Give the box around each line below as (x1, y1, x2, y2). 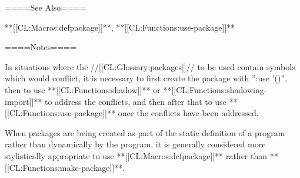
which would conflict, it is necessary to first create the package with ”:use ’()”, (5, 72, 287, 84)
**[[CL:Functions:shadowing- (163, 83, 267, 95)
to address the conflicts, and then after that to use (45, 95, 226, 107)
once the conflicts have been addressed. (118, 107, 259, 119)
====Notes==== (5, 41, 76, 53)
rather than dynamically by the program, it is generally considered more (5, 138, 266, 150)
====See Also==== (5, 1, 86, 13)
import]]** (5, 95, 42, 107)
